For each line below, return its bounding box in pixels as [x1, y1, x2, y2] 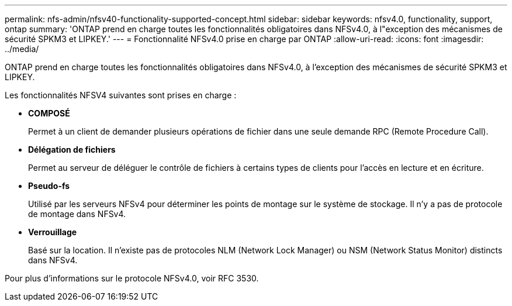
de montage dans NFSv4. [28, 209, 126, 219]
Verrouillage [28, 227, 77, 237]
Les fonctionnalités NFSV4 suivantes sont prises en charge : [5, 90, 237, 100]
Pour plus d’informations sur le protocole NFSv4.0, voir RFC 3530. [5, 273, 259, 283]
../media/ [5, 44, 39, 54]
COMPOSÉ [28, 108, 70, 118]
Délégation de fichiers [28, 145, 116, 154]
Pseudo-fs [28, 181, 70, 191]
